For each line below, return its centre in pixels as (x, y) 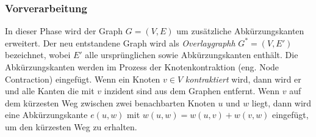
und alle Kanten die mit (50, 91)
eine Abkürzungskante (46, 115)
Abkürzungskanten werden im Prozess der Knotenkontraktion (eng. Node (142, 67)
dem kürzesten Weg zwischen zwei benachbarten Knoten (110, 102)
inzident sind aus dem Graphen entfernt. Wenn (192, 91)
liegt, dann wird (282, 102)
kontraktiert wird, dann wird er (243, 79)
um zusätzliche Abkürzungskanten (240, 31)
